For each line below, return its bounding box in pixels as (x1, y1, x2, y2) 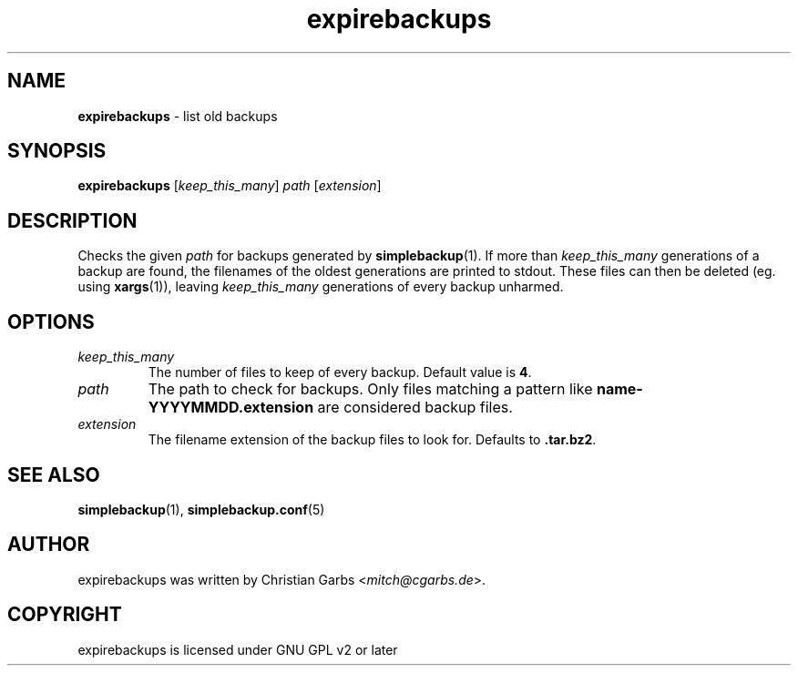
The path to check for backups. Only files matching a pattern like (148, 380, 593, 399)
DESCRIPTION (7, 209, 138, 232)
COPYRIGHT (7, 603, 122, 627)
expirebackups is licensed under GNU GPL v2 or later (77, 641, 398, 658)
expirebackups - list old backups (77, 107, 278, 124)
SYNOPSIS (7, 139, 107, 163)
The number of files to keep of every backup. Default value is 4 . (148, 364, 532, 381)
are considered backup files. (317, 398, 513, 417)
